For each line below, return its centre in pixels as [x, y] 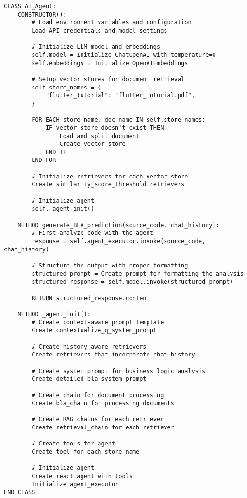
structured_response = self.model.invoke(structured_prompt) [132, 282]
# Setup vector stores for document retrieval [108, 79]
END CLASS [20, 492]
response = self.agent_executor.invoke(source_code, [119, 241]
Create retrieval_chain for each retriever [103, 428]
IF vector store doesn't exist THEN [105, 128]
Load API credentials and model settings [99, 30]
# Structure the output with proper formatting [110, 266]
